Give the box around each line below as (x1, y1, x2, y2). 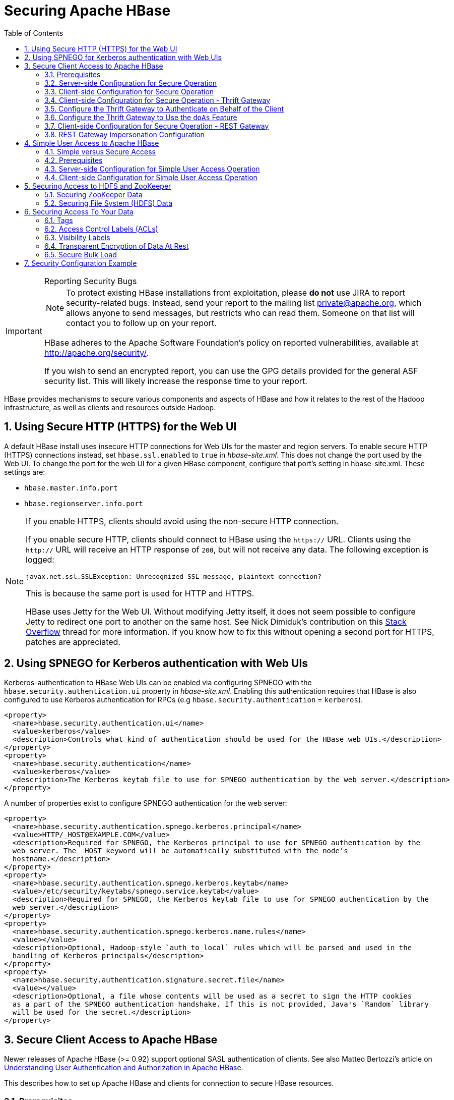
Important (6, 325, 42, 336)
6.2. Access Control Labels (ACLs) (44, 224, 158, 233)
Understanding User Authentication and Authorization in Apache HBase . (4, 1063, 243, 1072)
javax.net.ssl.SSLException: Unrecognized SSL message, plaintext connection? (26, 572, 322, 580)
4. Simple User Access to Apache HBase (24, 138, 159, 147)
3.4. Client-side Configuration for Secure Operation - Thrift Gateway (44, 95, 271, 104)
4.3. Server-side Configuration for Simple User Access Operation (44, 164, 260, 173)
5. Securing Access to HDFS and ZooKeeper (24, 181, 171, 190)
